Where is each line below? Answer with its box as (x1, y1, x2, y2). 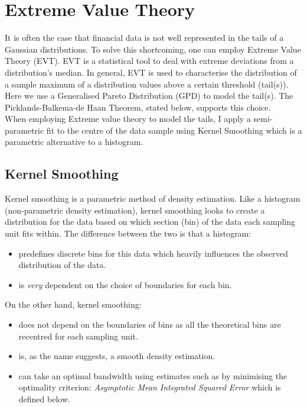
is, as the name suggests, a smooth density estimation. (18, 350, 215, 362)
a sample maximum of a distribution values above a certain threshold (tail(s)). (5, 77, 289, 90)
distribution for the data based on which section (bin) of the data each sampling (5, 215, 295, 228)
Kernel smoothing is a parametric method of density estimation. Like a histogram (5, 192, 301, 205)
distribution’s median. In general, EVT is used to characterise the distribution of (5, 66, 297, 78)
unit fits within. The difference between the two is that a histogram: (5, 227, 252, 240)
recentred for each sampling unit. (18, 330, 138, 342)
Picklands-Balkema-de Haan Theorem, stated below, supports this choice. (5, 101, 271, 113)
